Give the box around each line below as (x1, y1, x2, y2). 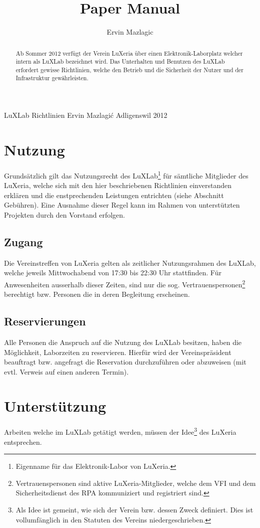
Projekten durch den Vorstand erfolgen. (4, 209, 125, 220)
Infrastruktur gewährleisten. (15, 74, 88, 82)
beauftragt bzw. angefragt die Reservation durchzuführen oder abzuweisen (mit (4, 357, 246, 367)
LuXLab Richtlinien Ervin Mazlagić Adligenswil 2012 (4, 110, 167, 120)
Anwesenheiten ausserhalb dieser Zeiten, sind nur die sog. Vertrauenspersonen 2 (4, 277, 245, 289)
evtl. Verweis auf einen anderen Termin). (4, 366, 129, 377)
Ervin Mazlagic (106, 27, 153, 37)
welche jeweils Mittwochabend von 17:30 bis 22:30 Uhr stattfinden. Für (4, 267, 221, 278)
